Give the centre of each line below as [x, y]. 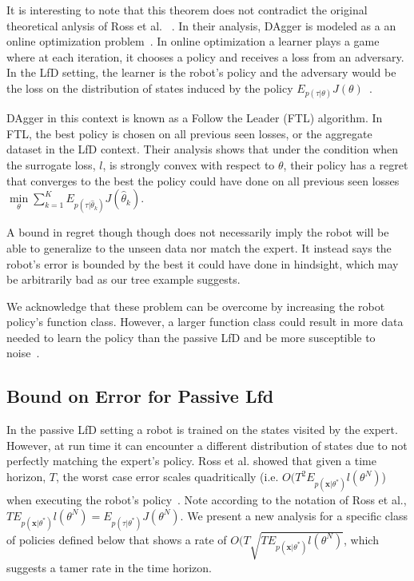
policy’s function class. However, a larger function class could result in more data [205, 322]
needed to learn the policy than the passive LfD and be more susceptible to [191, 337]
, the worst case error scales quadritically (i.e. [167, 477]
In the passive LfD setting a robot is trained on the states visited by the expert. [202, 430]
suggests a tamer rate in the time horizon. [109, 567]
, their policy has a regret [346, 164]
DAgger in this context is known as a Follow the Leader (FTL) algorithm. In [195, 118]
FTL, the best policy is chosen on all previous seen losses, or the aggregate [189, 133]
